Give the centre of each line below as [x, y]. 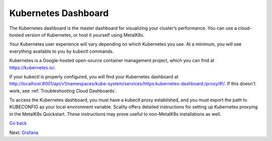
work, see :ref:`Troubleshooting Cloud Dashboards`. [63, 91]
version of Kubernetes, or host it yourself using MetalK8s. [85, 35]
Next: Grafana [24, 132]
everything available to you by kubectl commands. [62, 51]
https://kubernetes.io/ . [32, 67]
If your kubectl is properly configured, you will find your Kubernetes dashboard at [94, 77]
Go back [18, 123]
